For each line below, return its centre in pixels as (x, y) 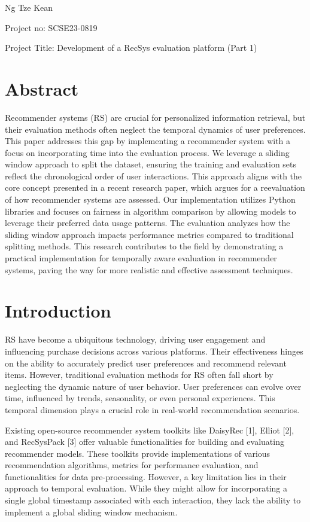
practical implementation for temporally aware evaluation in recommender (141, 258)
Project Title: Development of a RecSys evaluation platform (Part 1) (131, 48)
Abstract (42, 88)
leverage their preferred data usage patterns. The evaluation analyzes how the (148, 223)
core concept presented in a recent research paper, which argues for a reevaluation (155, 187)
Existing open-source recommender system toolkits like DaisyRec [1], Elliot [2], (150, 430)
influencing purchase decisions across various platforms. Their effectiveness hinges (154, 351)
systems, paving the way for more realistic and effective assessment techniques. (149, 269)
